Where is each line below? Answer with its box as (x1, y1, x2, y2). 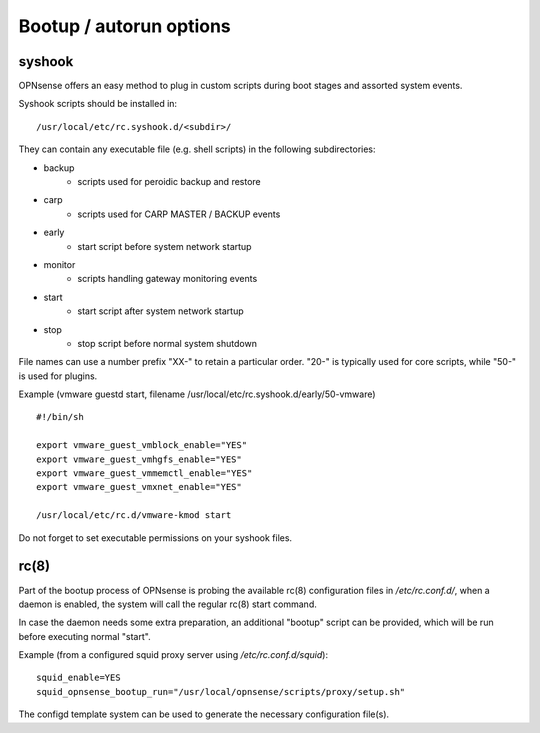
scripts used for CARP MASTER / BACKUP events (77, 208, 281, 220)
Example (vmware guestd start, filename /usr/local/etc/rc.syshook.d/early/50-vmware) (18, 388, 376, 400)
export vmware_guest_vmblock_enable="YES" (36, 440, 248, 451)
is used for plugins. (18, 370, 98, 382)
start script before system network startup (77, 240, 252, 252)
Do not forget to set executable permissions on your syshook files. (18, 531, 293, 544)
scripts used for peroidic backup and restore (77, 176, 262, 188)
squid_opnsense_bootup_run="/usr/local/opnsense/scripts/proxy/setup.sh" (36, 686, 406, 697)
